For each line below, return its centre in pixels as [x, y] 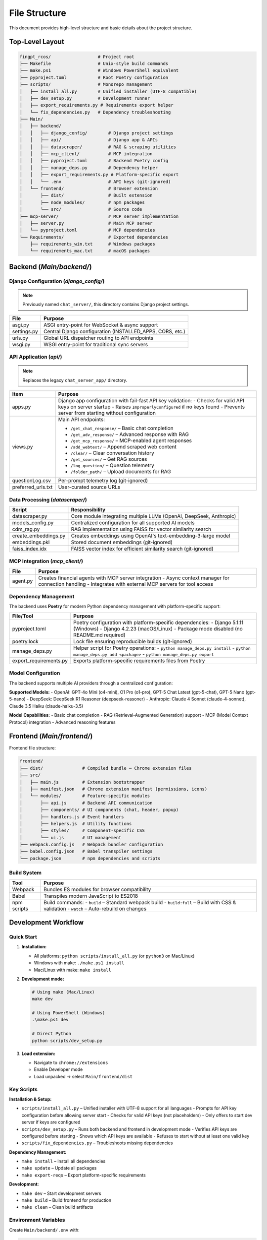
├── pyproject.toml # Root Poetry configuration [94, 77]
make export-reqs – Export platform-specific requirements [84, 1175]
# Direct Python [52, 1034]
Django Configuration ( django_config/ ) [57, 281]
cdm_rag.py [26, 529]
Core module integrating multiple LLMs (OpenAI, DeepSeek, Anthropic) [154, 516]
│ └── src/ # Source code [81, 209]
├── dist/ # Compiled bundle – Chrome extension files [106, 768]
